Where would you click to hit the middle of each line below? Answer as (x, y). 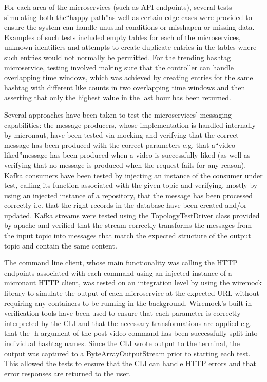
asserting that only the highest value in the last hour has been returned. (118, 97)
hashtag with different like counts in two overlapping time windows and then (125, 87)
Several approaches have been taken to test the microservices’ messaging (118, 114)
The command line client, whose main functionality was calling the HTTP (121, 263)
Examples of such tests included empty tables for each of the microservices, (122, 37)
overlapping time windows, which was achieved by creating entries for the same (129, 77)
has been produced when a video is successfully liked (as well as (150, 155)
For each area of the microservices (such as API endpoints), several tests (118, 7)
